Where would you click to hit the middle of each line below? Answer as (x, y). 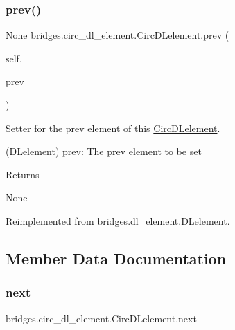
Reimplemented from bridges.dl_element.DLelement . (118, 220)
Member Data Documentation (116, 258)
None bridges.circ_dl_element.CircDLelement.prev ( (117, 35)
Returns (23, 174)
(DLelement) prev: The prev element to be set (104, 151)
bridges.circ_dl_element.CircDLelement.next (101, 318)
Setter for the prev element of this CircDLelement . (113, 128)
